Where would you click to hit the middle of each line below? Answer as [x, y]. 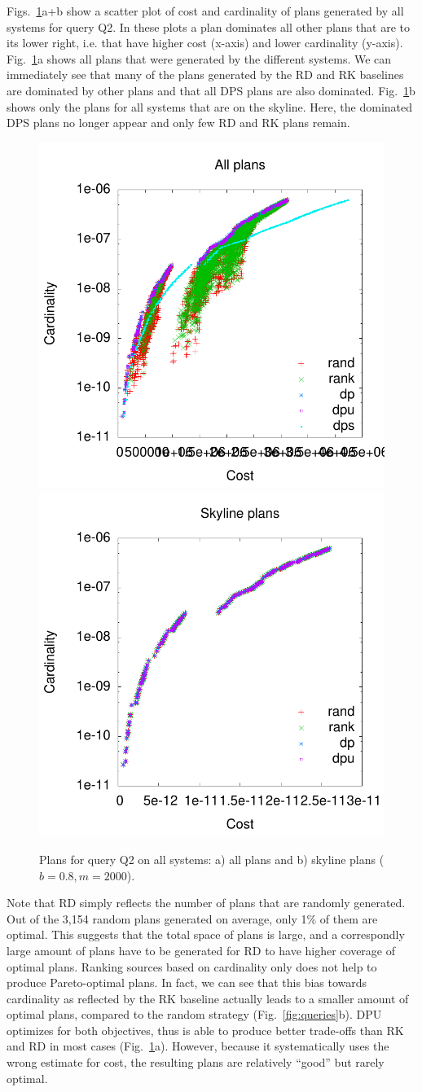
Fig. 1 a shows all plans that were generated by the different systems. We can [199, 58]
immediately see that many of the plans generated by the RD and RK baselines [205, 75]
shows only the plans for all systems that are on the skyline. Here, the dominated [210, 106]
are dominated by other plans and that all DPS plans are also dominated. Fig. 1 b [211, 90]
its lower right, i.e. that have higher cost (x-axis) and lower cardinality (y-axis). [205, 43]
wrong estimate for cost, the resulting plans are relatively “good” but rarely [196, 1062]
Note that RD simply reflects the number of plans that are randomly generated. [206, 903]
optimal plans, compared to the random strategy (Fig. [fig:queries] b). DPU [194, 1014]
